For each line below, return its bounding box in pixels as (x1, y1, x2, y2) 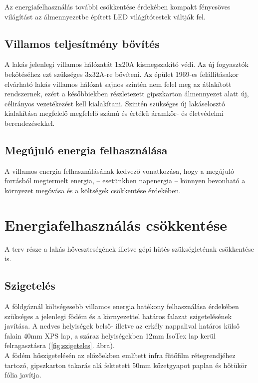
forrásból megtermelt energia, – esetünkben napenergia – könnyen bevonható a (4, 175, 246, 186)
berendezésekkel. (4, 117, 55, 128)
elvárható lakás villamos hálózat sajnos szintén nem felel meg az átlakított (4, 78, 232, 89)
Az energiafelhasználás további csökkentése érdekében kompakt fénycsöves (4, 1, 231, 11)
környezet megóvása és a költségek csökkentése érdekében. (4, 185, 181, 195)
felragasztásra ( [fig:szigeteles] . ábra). (4, 340, 115, 351)
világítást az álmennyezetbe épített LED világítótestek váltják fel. (4, 11, 206, 21)
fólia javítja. (4, 370, 41, 380)
